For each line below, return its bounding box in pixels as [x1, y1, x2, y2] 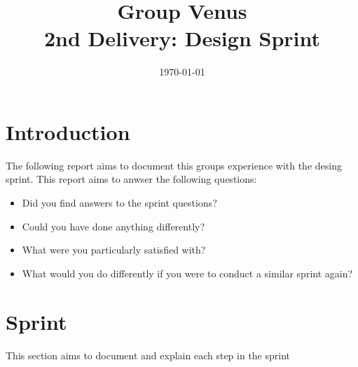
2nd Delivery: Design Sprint [43, 24, 321, 53]
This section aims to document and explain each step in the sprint [6, 347, 291, 362]
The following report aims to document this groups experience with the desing [6, 158, 342, 172]
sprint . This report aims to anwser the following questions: [6, 172, 257, 186]
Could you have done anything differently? [22, 219, 205, 233]
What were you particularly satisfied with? [22, 242, 206, 257]
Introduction [6, 117, 130, 146]
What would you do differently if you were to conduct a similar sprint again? [22, 265, 353, 280]
